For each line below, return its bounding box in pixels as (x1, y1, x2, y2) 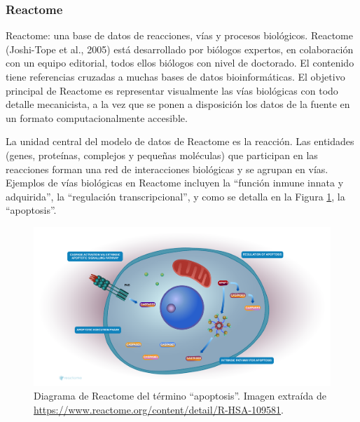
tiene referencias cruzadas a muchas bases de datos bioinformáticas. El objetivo (6, 69, 345, 83)
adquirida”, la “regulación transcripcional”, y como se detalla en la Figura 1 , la (6, 189, 345, 203)
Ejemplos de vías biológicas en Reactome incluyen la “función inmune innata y (6, 175, 344, 190)
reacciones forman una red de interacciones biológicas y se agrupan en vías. (6, 161, 328, 176)
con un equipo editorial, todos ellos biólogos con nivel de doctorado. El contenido (6, 55, 354, 70)
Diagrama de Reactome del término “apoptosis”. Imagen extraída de (34, 388, 326, 403)
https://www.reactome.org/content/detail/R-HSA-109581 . (34, 402, 284, 416)
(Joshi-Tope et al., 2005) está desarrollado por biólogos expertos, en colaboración (6, 41, 354, 56)
